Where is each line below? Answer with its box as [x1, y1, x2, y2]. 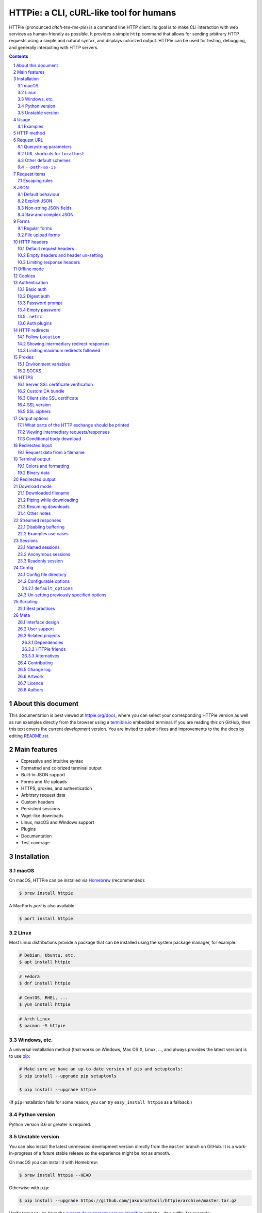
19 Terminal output [13, 456, 50, 462]
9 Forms [13, 218, 30, 224]
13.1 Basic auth [17, 286, 47, 292]
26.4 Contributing [17, 660, 53, 666]
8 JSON [13, 184, 29, 190]
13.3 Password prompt [17, 300, 63, 306]
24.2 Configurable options [17, 578, 70, 584]
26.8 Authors [17, 687, 44, 693]
